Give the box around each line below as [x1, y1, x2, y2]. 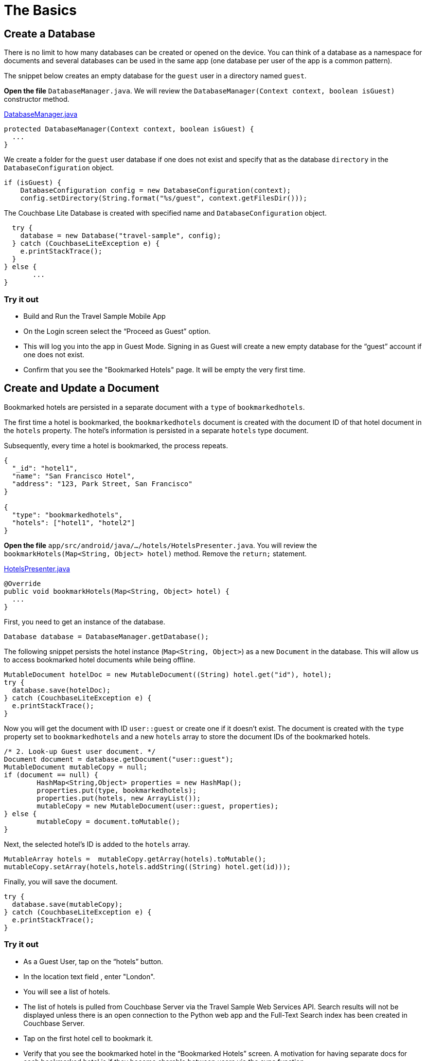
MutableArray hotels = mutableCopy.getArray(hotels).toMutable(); [4, 855, 266, 863]
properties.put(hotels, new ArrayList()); [36, 794, 201, 802]
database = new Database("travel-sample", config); [20, 232, 221, 240]
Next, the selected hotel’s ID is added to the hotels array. [4, 840, 190, 848]
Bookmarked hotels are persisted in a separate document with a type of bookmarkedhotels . [4, 402, 305, 411]
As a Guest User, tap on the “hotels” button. [23, 957, 163, 966]
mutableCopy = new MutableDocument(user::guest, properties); [36, 802, 279, 810]
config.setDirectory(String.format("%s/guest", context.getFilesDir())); [20, 194, 307, 202]
